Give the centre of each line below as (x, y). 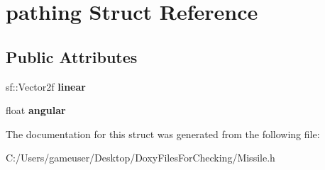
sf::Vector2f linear (46, 86)
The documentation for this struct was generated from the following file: (163, 134)
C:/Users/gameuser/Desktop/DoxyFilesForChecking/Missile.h (141, 158)
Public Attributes (72, 56)
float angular (36, 110)
